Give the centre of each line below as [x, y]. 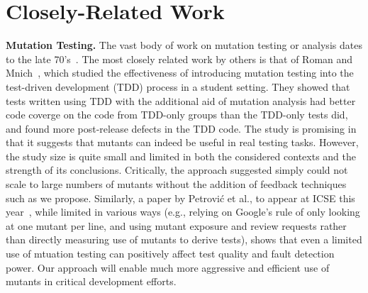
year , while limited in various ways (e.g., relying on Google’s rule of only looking [183, 212]
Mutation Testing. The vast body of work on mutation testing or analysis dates [184, 45]
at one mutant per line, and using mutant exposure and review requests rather [176, 225]
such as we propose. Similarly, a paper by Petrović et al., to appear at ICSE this [180, 198]
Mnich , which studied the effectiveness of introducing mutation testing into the [180, 73]
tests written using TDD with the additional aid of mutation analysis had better [181, 100]
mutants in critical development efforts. [91, 281]
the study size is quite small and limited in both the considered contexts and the [181, 156]
